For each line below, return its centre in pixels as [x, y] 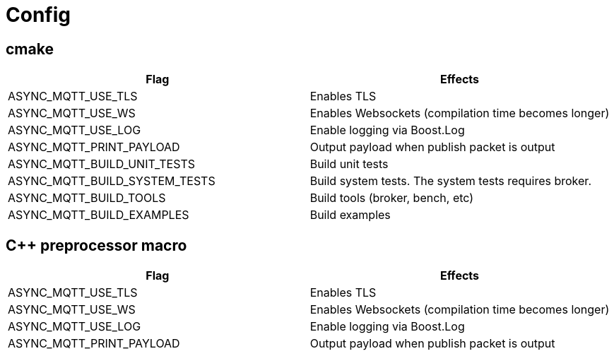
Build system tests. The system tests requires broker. [450, 181]
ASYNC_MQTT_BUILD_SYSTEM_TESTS [112, 181]
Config [38, 15]
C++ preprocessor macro [96, 245]
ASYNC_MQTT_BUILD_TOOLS [87, 198]
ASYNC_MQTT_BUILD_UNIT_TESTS [101, 164]
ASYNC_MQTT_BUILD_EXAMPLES [99, 215]
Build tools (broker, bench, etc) [392, 198]
